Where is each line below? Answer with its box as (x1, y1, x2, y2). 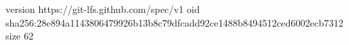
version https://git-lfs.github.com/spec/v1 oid (6, 2, 200, 16)
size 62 (6, 29, 34, 43)
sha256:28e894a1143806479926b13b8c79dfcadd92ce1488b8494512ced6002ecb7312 (6, 15, 343, 29)
